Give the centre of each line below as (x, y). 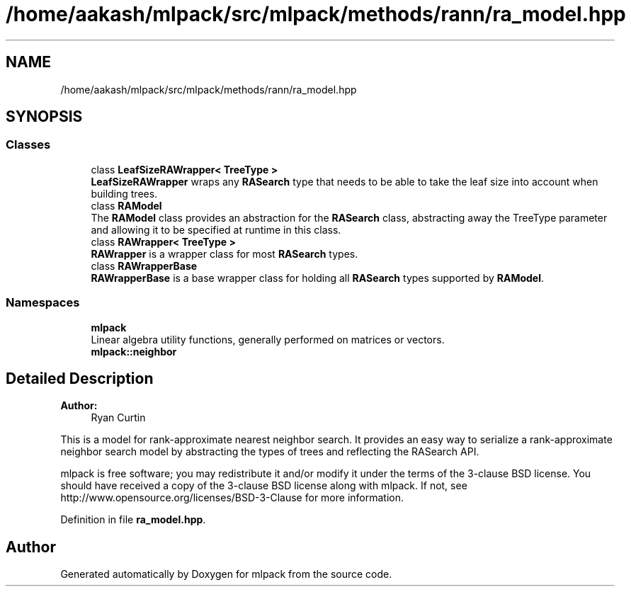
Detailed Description (80, 378)
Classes (28, 145)
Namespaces (43, 303)
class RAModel (126, 205)
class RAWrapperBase (144, 266)
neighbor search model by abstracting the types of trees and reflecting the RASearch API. (270, 452)
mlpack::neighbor (134, 351)
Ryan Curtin (118, 418)
